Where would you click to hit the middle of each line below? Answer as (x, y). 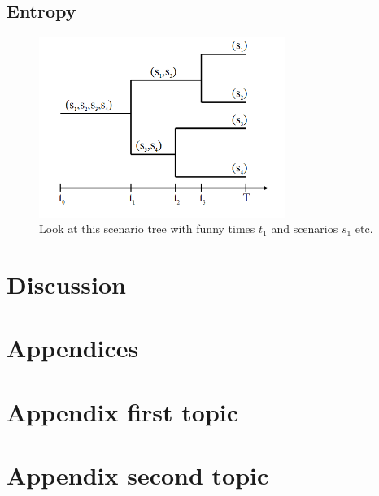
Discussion (66, 284)
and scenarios (305, 229)
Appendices (73, 348)
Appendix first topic (123, 411)
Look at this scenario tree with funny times (147, 229)
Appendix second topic (138, 475)
